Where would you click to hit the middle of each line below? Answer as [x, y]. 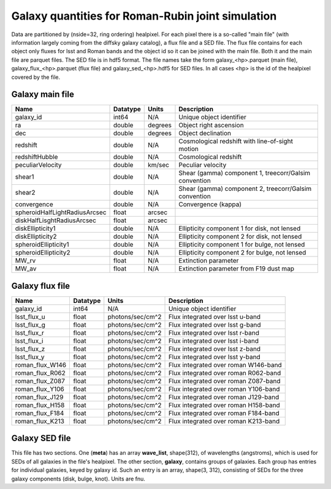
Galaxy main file [43, 95]
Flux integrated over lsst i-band [213, 341]
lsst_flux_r [29, 332]
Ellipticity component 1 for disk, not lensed [240, 228]
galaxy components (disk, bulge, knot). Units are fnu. [78, 479]
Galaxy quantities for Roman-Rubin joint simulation [144, 16]
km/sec [159, 165]
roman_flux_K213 [40, 421]
